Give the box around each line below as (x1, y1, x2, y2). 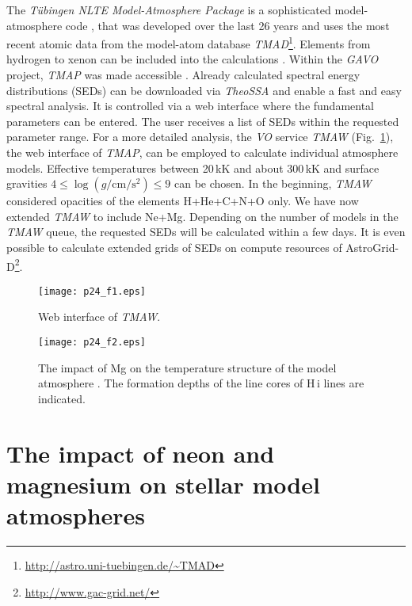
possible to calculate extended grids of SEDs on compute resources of (6, 238, 342, 255)
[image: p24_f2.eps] (38, 337, 147, 349)
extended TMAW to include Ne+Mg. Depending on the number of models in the (6, 208, 399, 224)
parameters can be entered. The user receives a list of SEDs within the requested (6, 112, 399, 129)
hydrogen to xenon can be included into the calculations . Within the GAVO (6, 51, 379, 67)
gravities (6, 175, 48, 192)
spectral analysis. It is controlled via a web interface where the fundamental (6, 97, 375, 114)
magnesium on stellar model (6, 467, 320, 500)
